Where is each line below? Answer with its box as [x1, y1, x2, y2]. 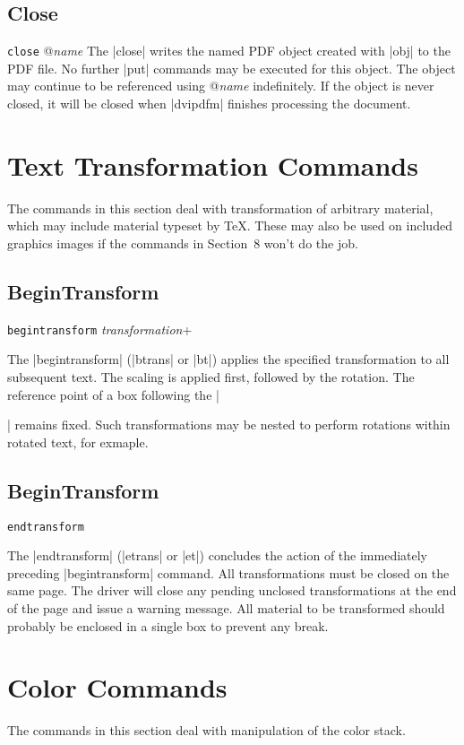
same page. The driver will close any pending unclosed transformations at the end [7, 581, 457, 600]
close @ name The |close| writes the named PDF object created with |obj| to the [7, 41, 451, 60]
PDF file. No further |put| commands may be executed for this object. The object [7, 58, 456, 77]
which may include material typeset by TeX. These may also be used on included [7, 216, 452, 235]
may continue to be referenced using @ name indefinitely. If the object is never [7, 76, 434, 95]
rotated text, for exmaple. [7, 432, 149, 451]
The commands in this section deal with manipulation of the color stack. [7, 721, 406, 740]
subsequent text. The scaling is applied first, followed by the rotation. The [7, 368, 415, 385]
